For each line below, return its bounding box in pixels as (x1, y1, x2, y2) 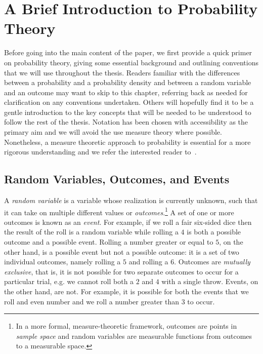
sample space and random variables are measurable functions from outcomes (16, 330, 252, 341)
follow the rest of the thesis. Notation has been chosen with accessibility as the (4, 116, 248, 127)
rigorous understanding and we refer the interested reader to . (4, 146, 197, 157)
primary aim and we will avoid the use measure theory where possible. (4, 127, 222, 137)
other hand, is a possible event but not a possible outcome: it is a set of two (4, 246, 239, 257)
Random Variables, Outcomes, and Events (4, 171, 230, 187)
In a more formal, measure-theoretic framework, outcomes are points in (16, 321, 237, 331)
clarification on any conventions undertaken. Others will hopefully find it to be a (4, 97, 254, 107)
